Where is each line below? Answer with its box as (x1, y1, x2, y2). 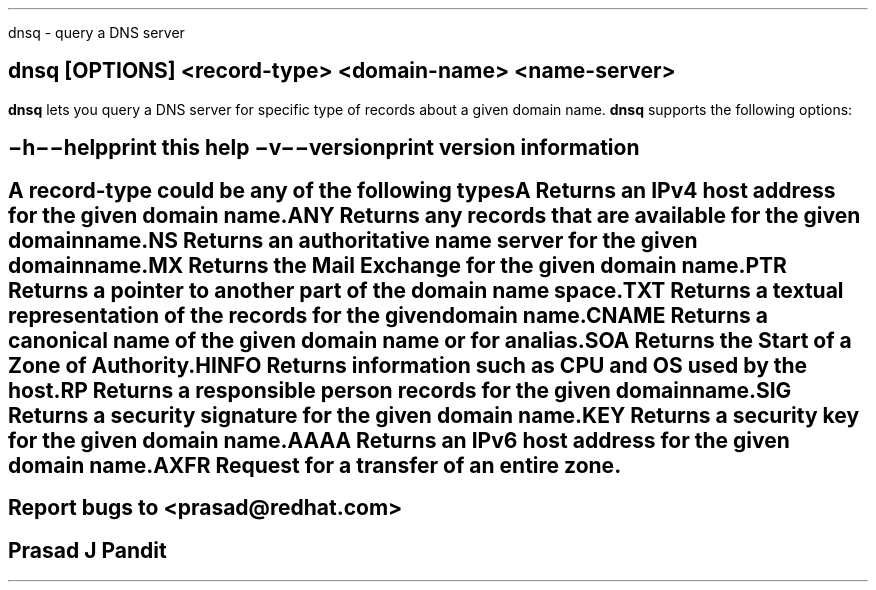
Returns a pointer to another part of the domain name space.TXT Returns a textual (8, 277, 844, 303)
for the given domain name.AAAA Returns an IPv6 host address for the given (8, 427, 790, 453)
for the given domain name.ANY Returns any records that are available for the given (8, 202, 861, 228)
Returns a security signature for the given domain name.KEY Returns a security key (8, 402, 860, 428)
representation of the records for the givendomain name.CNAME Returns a (8, 302, 768, 328)
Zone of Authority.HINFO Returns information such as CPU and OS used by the (8, 352, 808, 378)
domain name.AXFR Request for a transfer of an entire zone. (8, 452, 622, 478)
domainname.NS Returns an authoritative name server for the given (8, 227, 698, 253)
